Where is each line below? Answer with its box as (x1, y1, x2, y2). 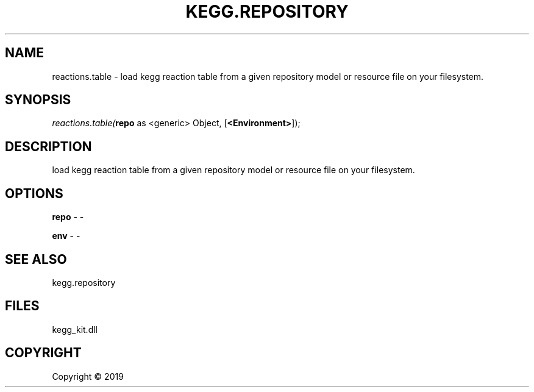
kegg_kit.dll (52, 324, 98, 335)
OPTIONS (5, 185, 63, 201)
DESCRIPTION (5, 138, 92, 154)
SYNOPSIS (5, 92, 71, 108)
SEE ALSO (5, 251, 67, 267)
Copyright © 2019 (52, 371, 124, 382)
